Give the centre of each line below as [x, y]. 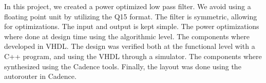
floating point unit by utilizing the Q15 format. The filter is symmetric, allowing [131, 16]
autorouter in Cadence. [40, 76]
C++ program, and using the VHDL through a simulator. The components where [133, 56]
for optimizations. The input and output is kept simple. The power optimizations [132, 26]
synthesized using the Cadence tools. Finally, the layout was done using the [123, 66]
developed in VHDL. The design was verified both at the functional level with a [130, 46]
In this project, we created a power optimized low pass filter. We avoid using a [128, 6]
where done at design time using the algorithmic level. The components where [127, 36]
